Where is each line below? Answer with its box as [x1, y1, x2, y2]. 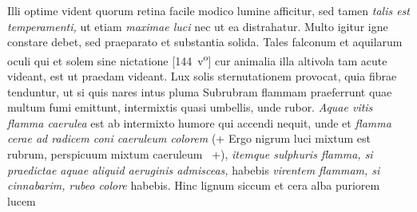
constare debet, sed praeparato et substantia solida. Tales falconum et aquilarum [7, 33, 403, 50]
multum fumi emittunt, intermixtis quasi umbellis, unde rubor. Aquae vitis [7, 99, 373, 116]
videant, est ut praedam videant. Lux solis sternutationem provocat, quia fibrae [7, 68, 397, 84]
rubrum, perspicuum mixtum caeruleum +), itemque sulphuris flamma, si [7, 146, 373, 162]
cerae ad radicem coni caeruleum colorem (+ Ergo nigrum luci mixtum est [7, 130, 371, 147]
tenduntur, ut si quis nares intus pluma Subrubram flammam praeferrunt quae [7, 83, 392, 100]
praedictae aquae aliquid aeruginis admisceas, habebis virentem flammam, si [7, 161, 380, 178]
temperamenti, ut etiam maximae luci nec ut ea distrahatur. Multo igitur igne [7, 18, 388, 34]
